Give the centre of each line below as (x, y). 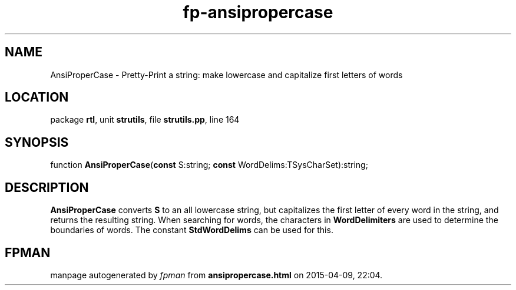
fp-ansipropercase (258, 12)
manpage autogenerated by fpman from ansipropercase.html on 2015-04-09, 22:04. (216, 275)
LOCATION (37, 97)
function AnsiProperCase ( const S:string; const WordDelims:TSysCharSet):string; (209, 165)
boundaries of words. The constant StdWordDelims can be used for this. (192, 230)
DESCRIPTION (47, 187)
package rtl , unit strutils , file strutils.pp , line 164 (145, 120)
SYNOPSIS (37, 142)
